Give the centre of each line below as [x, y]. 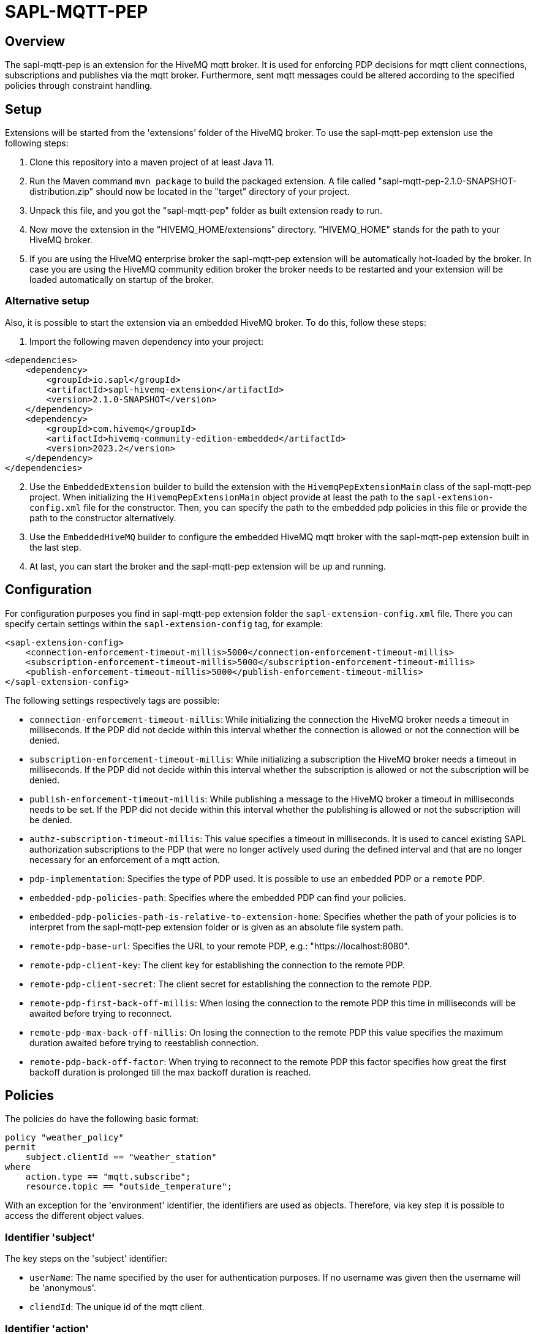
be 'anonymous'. [63, 1288]
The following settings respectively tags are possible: [112, 700]
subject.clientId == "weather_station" [121, 1157]
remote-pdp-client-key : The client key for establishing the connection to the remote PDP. [217, 965]
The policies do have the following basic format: [102, 1119]
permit [21, 1147]
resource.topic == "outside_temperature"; [129, 1187]
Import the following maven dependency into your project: [146, 341]
